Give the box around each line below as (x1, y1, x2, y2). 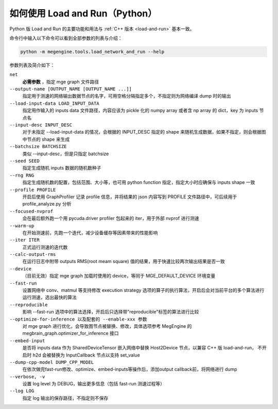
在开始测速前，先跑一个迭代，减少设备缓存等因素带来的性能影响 (22, 229, 158, 236)
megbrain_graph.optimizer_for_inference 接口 (22, 330, 119, 337)
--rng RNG (9, 172, 34, 178)
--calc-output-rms (9, 252, 56, 257)
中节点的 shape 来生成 (22, 136, 70, 142)
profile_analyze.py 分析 (22, 201, 72, 207)
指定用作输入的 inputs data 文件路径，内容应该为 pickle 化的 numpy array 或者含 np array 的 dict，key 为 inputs (22, 107, 258, 114)
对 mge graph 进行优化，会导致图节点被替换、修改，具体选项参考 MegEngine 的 (22, 323, 192, 329)
